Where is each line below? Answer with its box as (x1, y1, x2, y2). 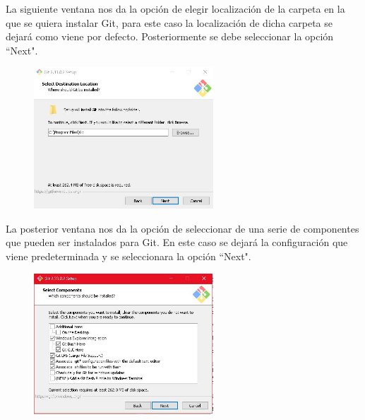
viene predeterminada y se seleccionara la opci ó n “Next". (6, 249, 251, 264)
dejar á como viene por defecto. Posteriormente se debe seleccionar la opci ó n (6, 29, 334, 44)
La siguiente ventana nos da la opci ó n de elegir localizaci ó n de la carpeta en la (6, 1, 345, 16)
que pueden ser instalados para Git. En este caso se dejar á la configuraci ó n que (6, 235, 348, 250)
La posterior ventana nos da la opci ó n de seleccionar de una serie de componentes (6, 221, 359, 235)
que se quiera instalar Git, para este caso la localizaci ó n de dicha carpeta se (6, 15, 333, 30)
